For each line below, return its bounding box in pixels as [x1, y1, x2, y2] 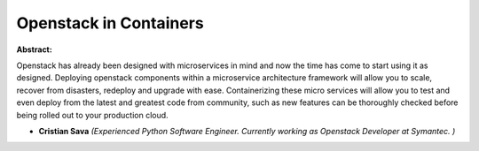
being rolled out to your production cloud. [16, 109, 169, 120]
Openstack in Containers [16, 13, 204, 33]
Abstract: [16, 44, 52, 55]
